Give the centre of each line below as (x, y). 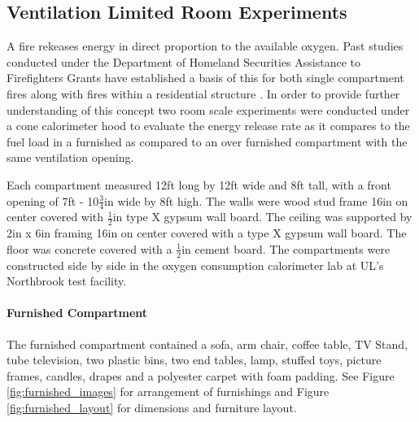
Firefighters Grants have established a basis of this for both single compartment (205, 78)
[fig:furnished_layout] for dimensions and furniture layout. (152, 407)
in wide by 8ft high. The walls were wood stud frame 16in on (256, 200)
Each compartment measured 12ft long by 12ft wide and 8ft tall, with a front (199, 184)
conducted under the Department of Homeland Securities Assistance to (183, 61)
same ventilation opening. (70, 157)
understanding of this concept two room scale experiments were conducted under (208, 109)
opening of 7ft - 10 (53, 200)
